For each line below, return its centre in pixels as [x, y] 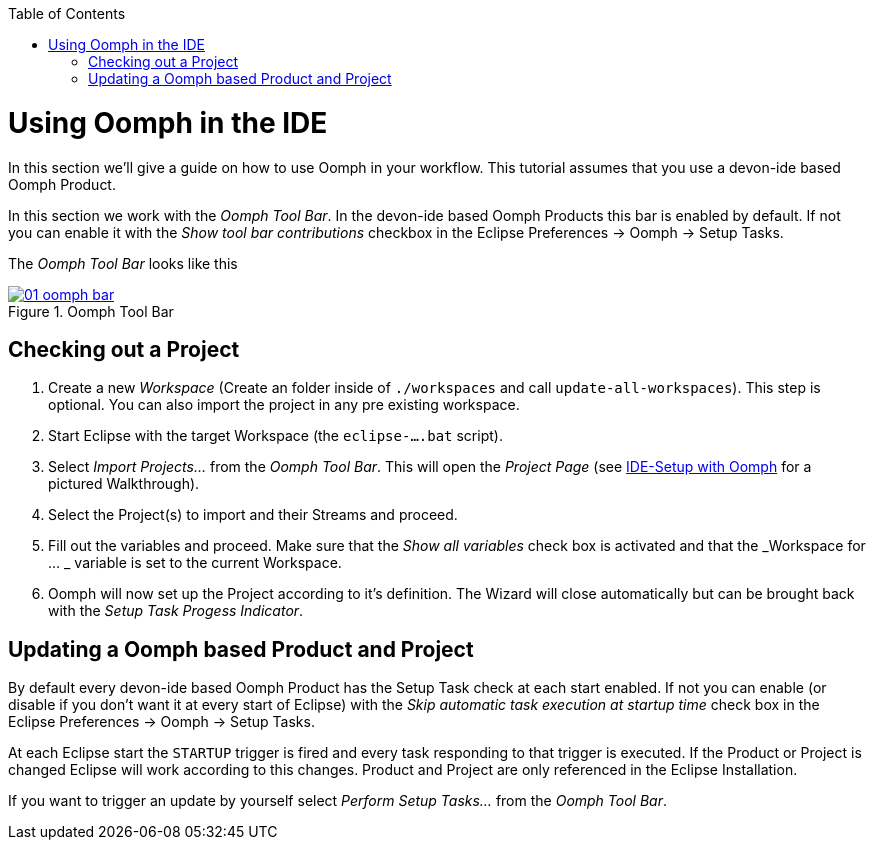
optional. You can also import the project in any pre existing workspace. [284, 405]
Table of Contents [67, 13]
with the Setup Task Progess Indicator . [176, 611]
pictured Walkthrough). [124, 484]
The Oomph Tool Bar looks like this [123, 263]
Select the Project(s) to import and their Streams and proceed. [253, 515]
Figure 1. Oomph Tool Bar [91, 311]
